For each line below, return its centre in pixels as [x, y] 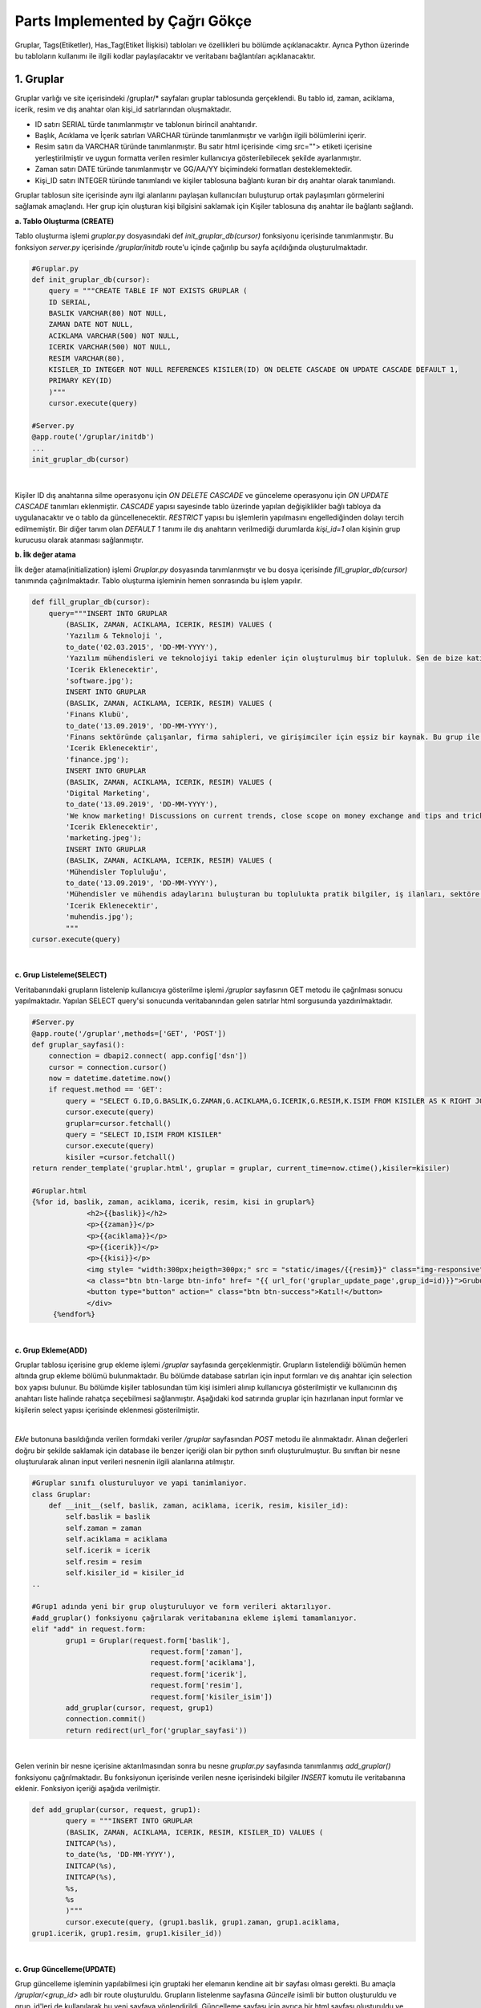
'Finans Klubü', [97, 714]
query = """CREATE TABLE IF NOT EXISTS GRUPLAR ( [148, 291]
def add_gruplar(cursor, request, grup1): [116, 1810]
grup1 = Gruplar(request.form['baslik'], [148, 1640]
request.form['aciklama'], [203, 1663]
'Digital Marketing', [108, 793]
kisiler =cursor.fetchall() [121, 1157]
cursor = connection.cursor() [108, 1067]
